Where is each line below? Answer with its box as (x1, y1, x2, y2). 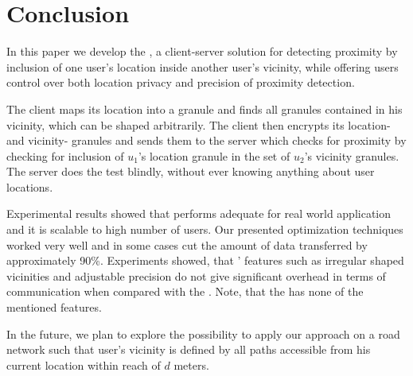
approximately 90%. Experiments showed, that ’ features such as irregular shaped (6, 252, 404, 269)
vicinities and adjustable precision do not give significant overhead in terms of (6, 267, 386, 284)
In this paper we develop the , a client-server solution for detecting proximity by (6, 43, 398, 60)
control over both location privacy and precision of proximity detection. (6, 74, 355, 91)
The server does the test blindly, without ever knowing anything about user (6, 163, 375, 180)
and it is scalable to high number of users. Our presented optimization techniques (6, 221, 403, 238)
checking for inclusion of (6, 147, 124, 164)
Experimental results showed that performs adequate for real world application (6, 205, 392, 222)
